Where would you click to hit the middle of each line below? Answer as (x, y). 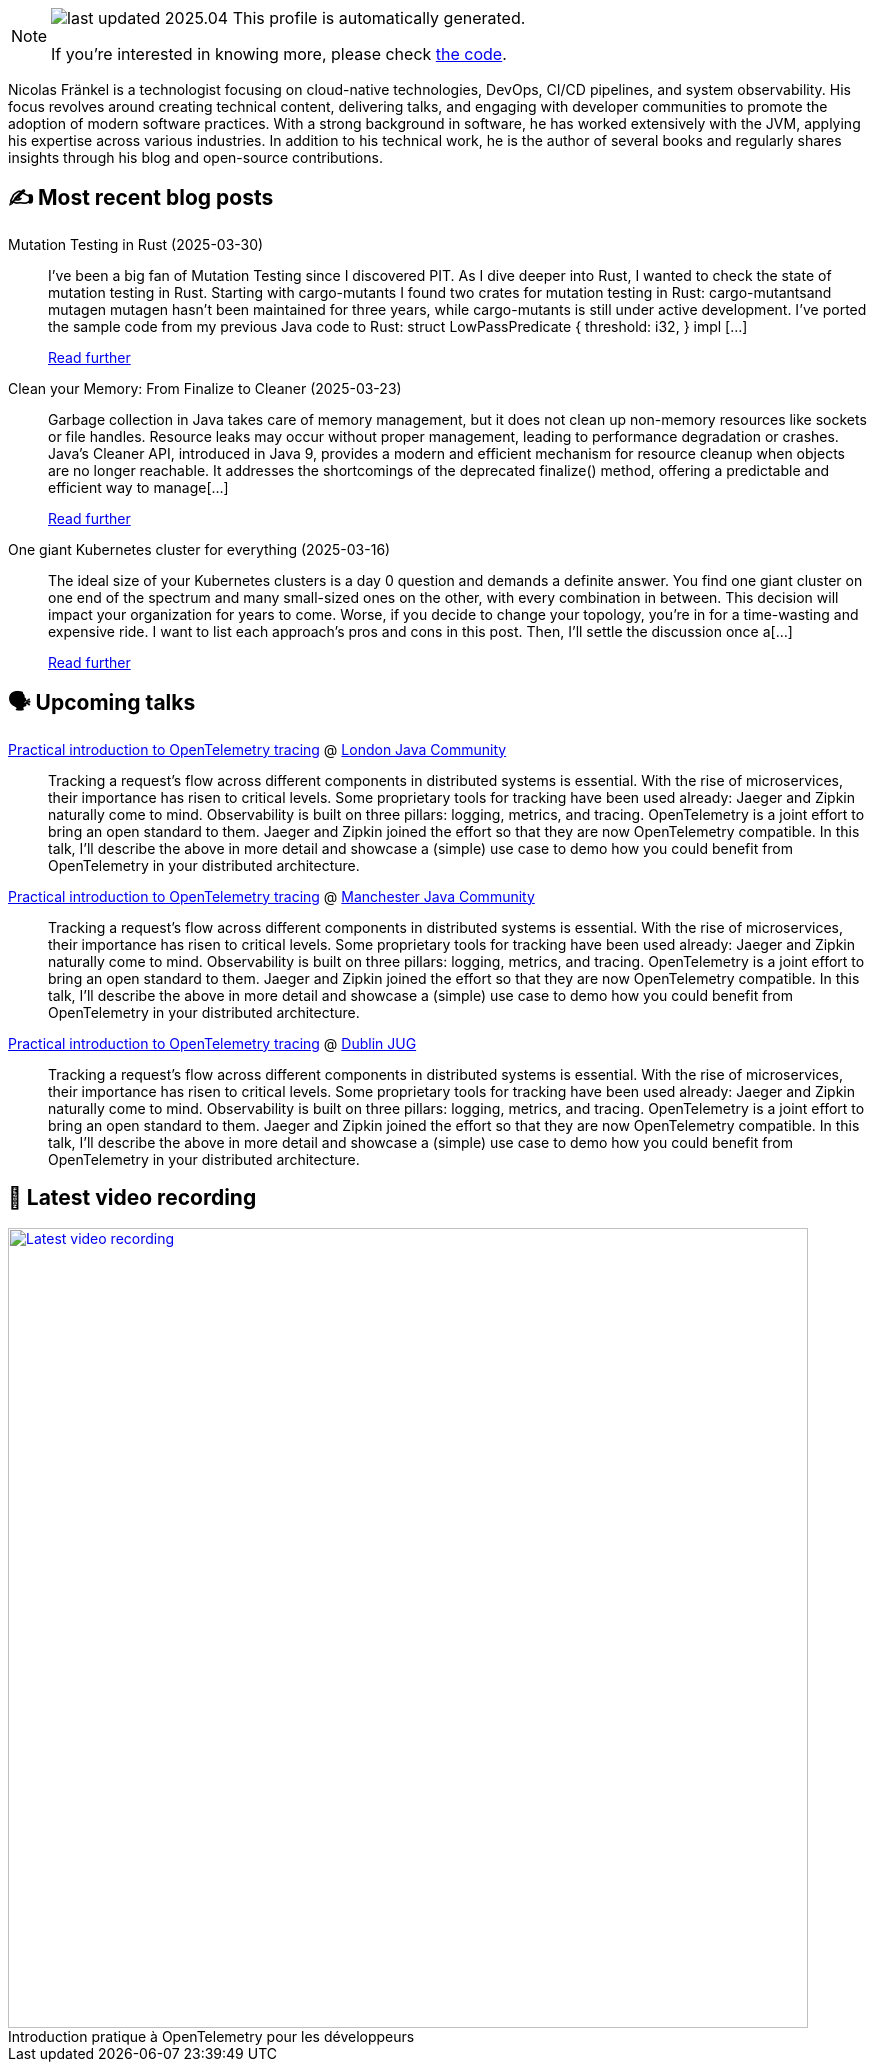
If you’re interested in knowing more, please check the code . (279, 54)
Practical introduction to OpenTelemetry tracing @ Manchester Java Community (271, 896)
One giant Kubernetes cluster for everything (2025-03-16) (199, 549)
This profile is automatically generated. (379, 18)
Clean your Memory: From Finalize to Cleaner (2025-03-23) (205, 388)
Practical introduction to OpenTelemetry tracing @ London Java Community (257, 749)
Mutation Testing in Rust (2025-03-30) (136, 244)
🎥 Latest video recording (132, 1198)
